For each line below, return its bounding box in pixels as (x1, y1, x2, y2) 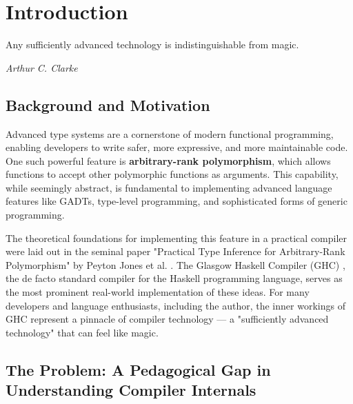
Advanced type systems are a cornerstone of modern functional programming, (6, 126, 334, 141)
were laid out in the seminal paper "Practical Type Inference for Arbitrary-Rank (6, 244, 345, 259)
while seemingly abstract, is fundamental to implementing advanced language (6, 180, 332, 194)
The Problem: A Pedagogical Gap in (6, 358, 271, 380)
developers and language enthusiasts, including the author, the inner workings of (6, 298, 345, 312)
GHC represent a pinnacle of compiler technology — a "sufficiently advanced (6, 312, 329, 326)
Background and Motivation (6, 94, 210, 115)
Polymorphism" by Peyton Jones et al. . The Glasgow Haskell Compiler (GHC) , (6, 257, 345, 272)
